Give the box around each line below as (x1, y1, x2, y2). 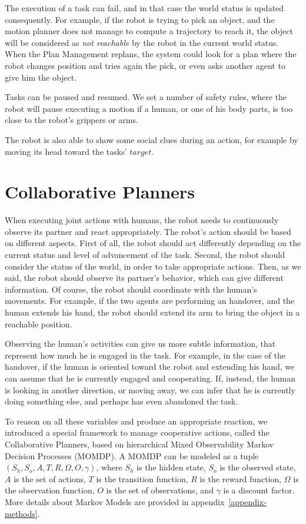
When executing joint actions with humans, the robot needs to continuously (5, 214, 279, 226)
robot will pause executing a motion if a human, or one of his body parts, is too (5, 102, 293, 114)
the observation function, (5, 484, 95, 496)
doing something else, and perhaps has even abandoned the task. (5, 395, 238, 407)
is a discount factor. (223, 484, 295, 496)
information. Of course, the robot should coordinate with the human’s (5, 283, 257, 295)
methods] (5, 507, 38, 519)
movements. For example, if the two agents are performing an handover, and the (5, 294, 295, 307)
